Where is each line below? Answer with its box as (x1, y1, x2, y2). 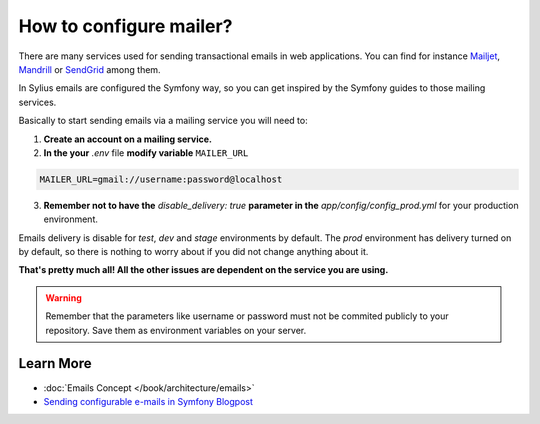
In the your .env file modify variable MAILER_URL (43, 146, 249, 159)
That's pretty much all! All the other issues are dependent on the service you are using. (18, 264, 389, 276)
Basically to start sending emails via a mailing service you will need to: (18, 115, 309, 127)
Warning (45, 291, 82, 304)
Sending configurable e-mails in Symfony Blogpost (43, 395, 254, 407)
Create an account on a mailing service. (43, 133, 212, 145)
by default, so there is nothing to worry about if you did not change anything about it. (18, 246, 369, 258)
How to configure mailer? (18, 15, 233, 37)
